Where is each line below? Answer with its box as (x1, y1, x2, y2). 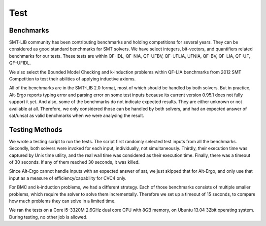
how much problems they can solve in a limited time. (9, 198, 116, 204)
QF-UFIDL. (9, 60, 31, 66)
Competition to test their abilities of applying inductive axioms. (9, 76, 136, 82)
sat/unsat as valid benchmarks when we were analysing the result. (9, 113, 145, 118)
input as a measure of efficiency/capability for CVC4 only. (9, 175, 127, 181)
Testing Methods (9, 125, 63, 134)
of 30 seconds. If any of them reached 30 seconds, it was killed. (9, 159, 140, 165)
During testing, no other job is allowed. (9, 214, 88, 220)
